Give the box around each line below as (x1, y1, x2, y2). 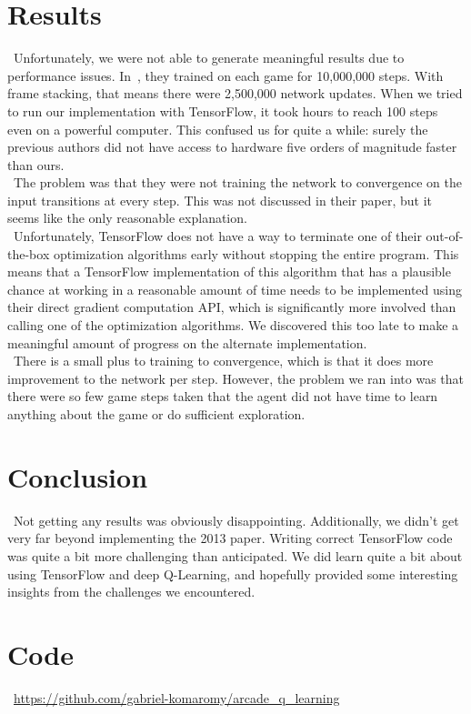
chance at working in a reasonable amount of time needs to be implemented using (7, 279, 462, 298)
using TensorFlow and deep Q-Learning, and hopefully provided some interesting (7, 564, 458, 583)
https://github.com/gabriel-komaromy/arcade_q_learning (14, 688, 340, 707)
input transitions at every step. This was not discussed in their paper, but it (7, 190, 433, 209)
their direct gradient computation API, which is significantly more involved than (7, 297, 456, 317)
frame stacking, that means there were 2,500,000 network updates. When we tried (7, 84, 463, 103)
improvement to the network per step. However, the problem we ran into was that (7, 368, 464, 387)
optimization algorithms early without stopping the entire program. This (53, 244, 459, 263)
